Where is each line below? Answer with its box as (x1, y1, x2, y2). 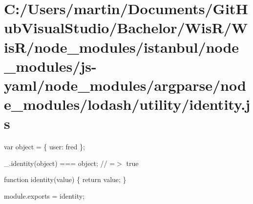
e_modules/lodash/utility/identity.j (4, 94, 251, 114)
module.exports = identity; (4, 191, 85, 201)
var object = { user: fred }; (4, 142, 85, 152)
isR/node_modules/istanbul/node (4, 37, 239, 57)
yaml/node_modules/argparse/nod (4, 75, 246, 95)
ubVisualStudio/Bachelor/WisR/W (4, 18, 248, 38)
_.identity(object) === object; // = (4, 158, 115, 168)
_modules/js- (4, 56, 97, 76)
